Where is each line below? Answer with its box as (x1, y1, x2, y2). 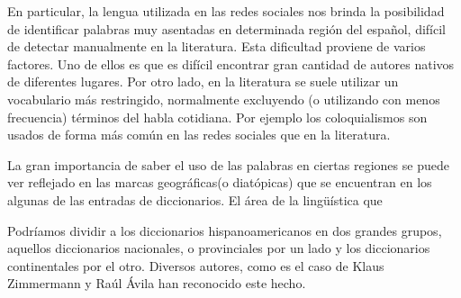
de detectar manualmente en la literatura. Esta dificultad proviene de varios (7, 37, 426, 56)
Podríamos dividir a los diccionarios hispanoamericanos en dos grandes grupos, (7, 221, 442, 239)
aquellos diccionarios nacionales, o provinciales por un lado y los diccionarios (7, 239, 430, 257)
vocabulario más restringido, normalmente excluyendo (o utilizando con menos (7, 89, 440, 108)
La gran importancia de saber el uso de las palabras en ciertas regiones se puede (7, 155, 449, 174)
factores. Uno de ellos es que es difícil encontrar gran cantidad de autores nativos (7, 54, 455, 73)
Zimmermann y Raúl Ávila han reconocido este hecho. (7, 274, 306, 293)
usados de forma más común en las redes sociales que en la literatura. (7, 125, 391, 144)
